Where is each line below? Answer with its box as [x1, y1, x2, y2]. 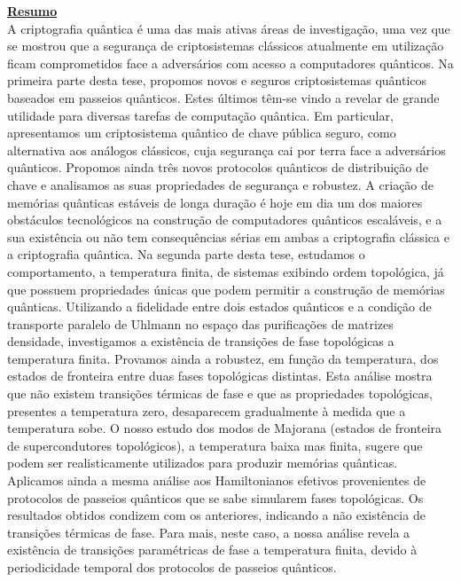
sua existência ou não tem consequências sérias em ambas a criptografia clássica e [7, 227, 449, 246]
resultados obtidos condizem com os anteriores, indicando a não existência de [7, 506, 426, 524]
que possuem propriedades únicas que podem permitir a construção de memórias [7, 279, 445, 298]
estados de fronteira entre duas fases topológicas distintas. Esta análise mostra [7, 366, 433, 385]
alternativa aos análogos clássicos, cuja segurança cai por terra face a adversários [7, 140, 446, 159]
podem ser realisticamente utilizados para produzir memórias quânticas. [7, 453, 398, 472]
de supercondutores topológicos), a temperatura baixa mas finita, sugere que [7, 436, 423, 454]
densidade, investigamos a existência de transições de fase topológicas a [7, 332, 395, 350]
